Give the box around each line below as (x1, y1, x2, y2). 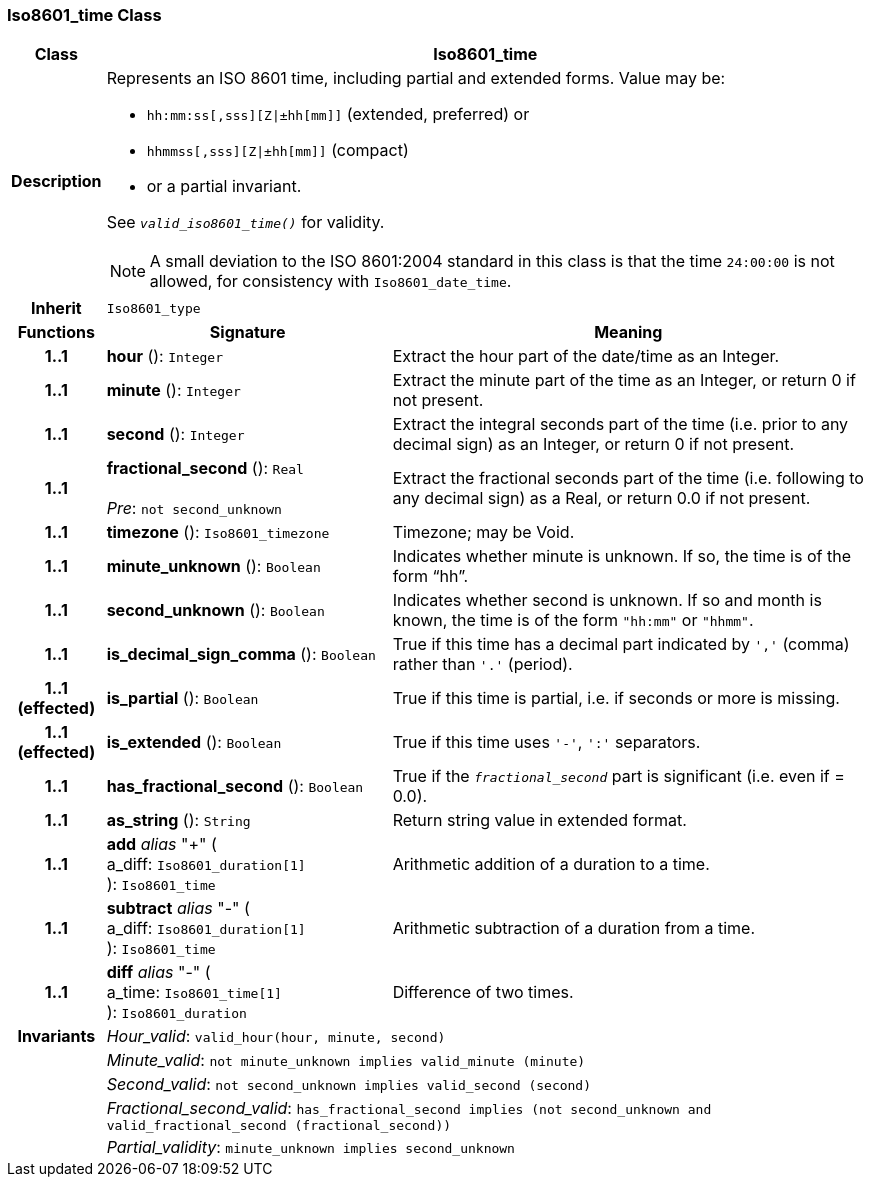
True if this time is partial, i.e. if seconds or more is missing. (392, 688, 840, 709)
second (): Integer (106, 424, 245, 445)
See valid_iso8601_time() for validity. (106, 212, 385, 233)
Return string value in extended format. (392, 810, 687, 831)
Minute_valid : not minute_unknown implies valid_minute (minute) (106, 1050, 586, 1071)
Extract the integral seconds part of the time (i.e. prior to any (392, 414, 849, 435)
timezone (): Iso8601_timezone (106, 522, 330, 543)
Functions (17, 322, 95, 343)
